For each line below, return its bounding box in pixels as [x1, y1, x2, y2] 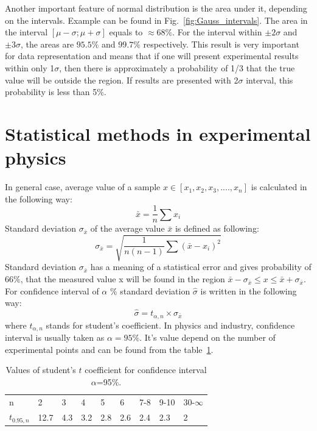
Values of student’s [5, 363, 76, 376]
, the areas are [20, 37, 74, 50]
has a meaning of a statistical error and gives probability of [90, 260, 312, 273]
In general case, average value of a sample [5, 180, 161, 193]
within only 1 [5, 61, 55, 74]
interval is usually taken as [5, 330, 105, 343]
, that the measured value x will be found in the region [20, 272, 225, 285]
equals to [109, 26, 143, 38]
